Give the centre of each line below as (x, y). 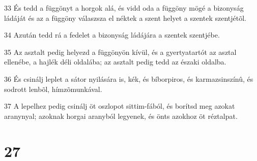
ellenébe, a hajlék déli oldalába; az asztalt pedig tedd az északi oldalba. (115, 62)
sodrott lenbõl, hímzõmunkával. (53, 89)
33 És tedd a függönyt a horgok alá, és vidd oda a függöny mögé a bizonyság (124, 8)
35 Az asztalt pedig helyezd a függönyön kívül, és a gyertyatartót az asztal (120, 52)
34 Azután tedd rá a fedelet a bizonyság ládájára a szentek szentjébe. (112, 35)
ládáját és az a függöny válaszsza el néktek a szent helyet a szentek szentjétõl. (125, 18)
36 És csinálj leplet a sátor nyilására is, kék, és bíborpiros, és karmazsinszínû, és (129, 78)
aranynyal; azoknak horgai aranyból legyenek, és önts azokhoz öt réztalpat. (121, 116)
